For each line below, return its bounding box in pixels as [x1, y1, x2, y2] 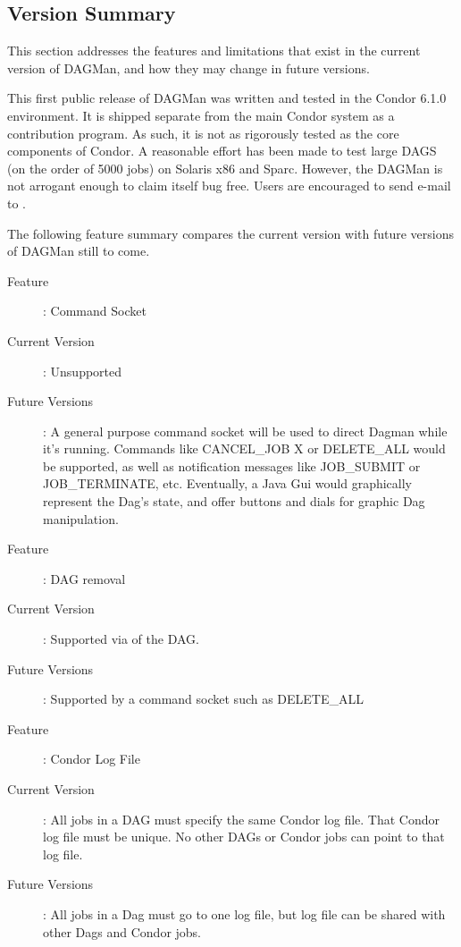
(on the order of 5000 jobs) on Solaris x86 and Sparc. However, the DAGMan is [7, 158, 443, 177]
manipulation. [43, 509, 119, 528]
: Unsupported [43, 361, 122, 380]
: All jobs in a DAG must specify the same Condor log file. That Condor [43, 809, 440, 828]
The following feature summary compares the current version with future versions [7, 224, 455, 242]
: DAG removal [43, 569, 126, 588]
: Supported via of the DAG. [43, 630, 199, 648]
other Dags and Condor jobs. [43, 922, 202, 941]
